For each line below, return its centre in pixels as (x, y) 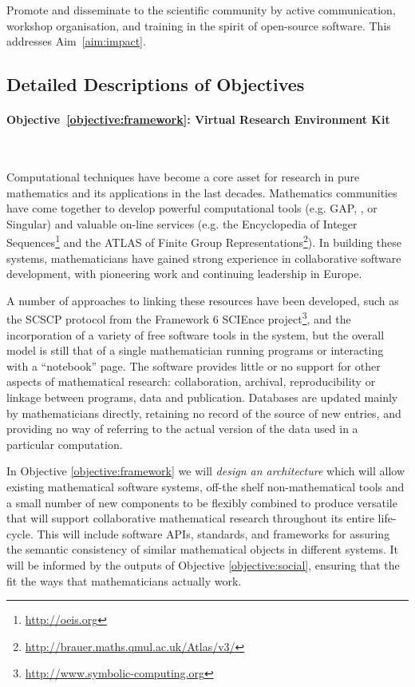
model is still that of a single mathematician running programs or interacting (195, 350)
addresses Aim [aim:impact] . (76, 41)
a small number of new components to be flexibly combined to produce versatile (202, 502)
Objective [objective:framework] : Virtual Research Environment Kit (198, 119)
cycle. (20, 533)
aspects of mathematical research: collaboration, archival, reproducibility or (191, 381)
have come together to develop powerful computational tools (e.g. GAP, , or (192, 208)
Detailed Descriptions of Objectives (156, 84)
